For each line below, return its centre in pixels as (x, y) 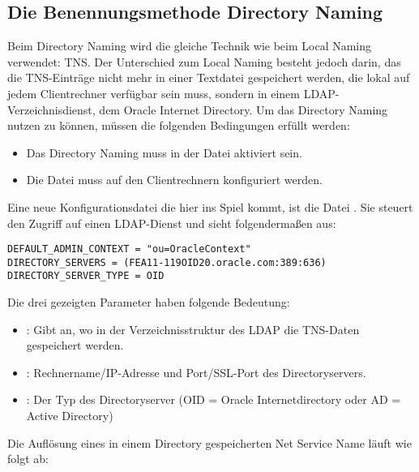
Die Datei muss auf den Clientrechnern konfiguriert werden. (174, 180)
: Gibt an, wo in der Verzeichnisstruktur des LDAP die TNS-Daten (193, 329)
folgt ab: (28, 459)
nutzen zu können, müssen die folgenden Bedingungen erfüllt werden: (179, 125)
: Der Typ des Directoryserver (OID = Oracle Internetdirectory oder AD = (214, 399)
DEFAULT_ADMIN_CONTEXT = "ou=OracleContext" (129, 249)
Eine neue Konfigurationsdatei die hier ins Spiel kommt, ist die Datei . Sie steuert (210, 206)
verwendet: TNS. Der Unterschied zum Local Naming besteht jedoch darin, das (204, 61)
